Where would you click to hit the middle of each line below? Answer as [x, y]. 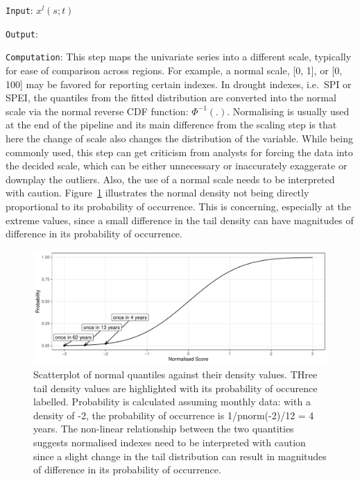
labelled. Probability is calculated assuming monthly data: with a [172, 402]
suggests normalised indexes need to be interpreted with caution [170, 442]
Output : [22, 33]
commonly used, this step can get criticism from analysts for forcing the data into [179, 152]
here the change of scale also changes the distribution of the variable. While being [179, 138]
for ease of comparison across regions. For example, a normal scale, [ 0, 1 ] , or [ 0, [174, 70]
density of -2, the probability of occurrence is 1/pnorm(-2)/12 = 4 [174, 415]
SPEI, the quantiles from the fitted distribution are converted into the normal [171, 98]
